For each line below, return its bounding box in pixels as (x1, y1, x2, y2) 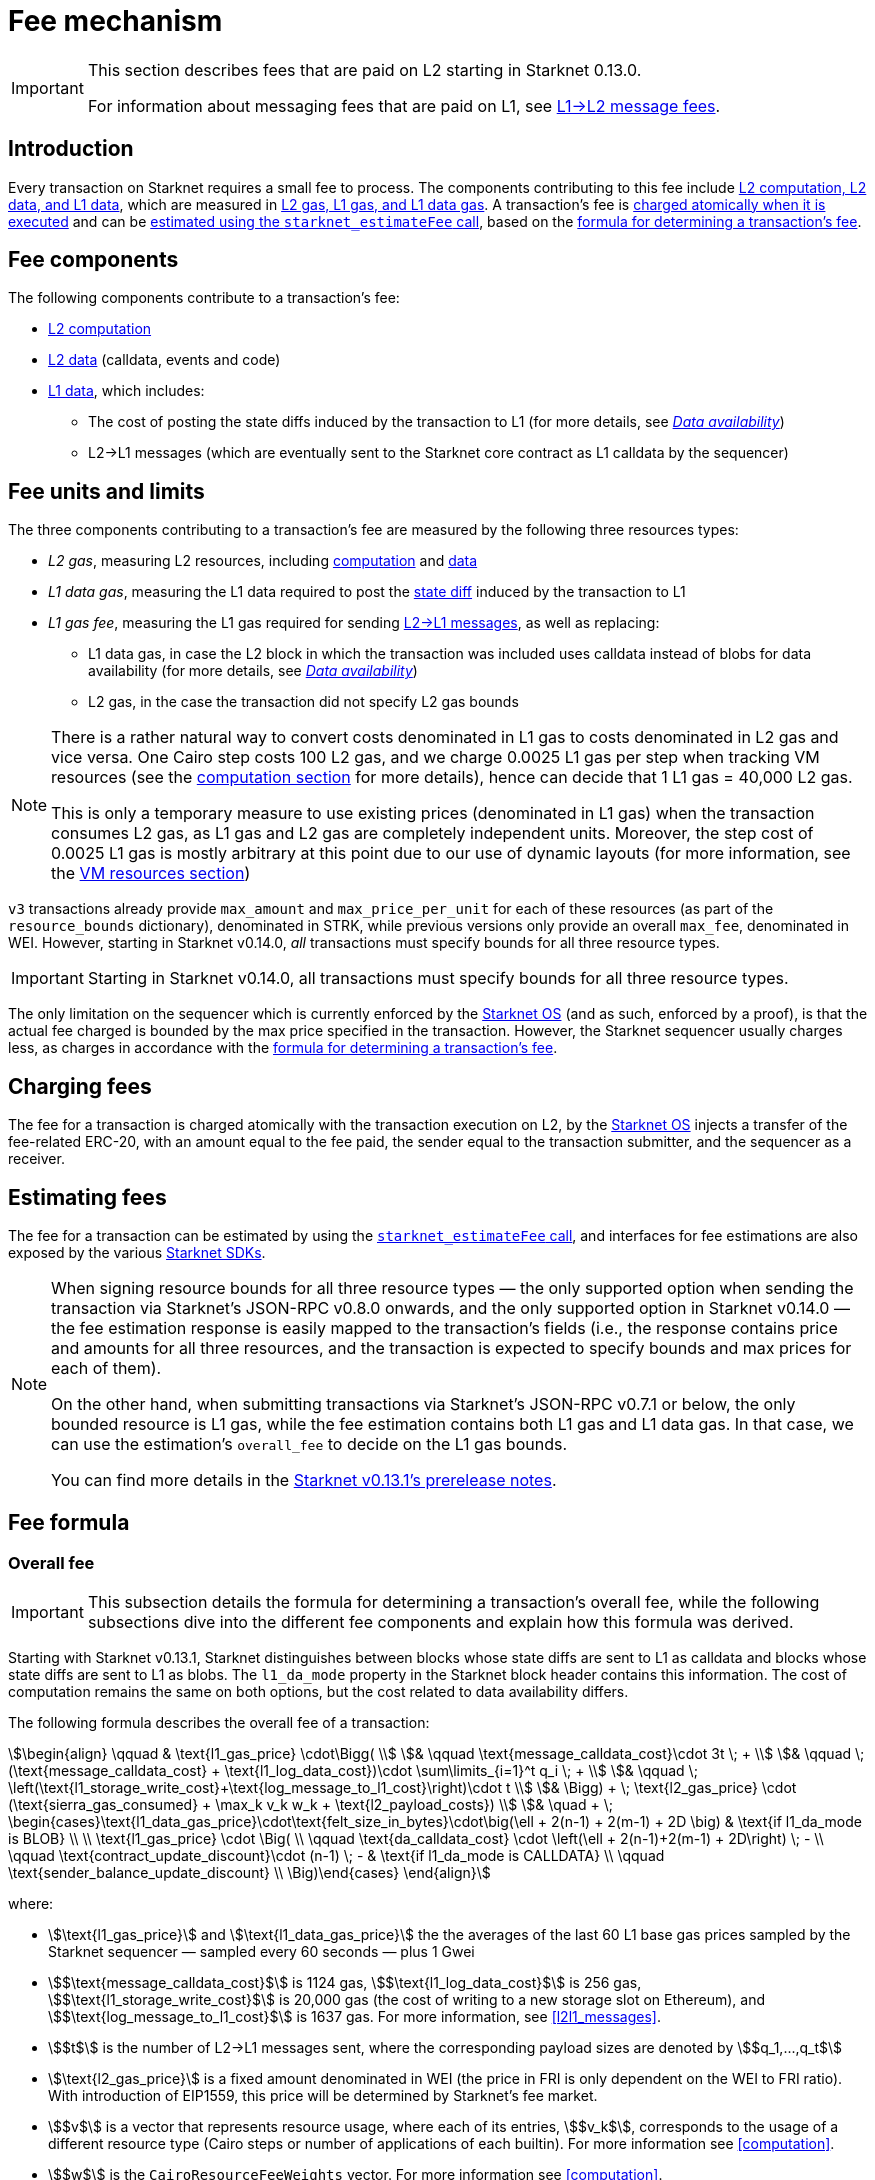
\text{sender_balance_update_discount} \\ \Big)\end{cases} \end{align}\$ (8, 1864, 491, 1882)
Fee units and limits (8, 478, 205, 504)
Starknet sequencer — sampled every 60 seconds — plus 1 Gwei (48, 1943, 475, 1961)
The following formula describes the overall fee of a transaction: (8, 1714, 430, 1732)
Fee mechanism (8, 4, 223, 38)
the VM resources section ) (51, 863, 251, 884)
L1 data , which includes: (48, 382, 205, 400)
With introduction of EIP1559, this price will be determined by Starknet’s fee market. (48, 2087, 598, 2105)
